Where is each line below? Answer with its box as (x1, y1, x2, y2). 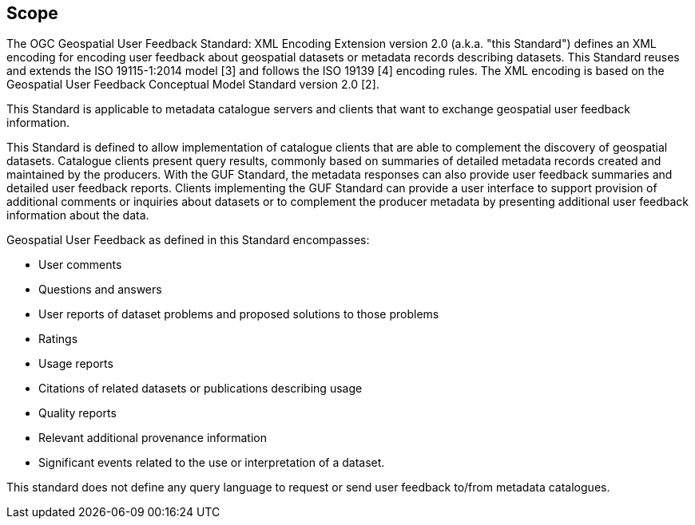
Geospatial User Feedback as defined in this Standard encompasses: (6, 233, 370, 247)
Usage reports (38, 357, 113, 371)
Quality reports (38, 406, 117, 420)
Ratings (38, 332, 78, 346)
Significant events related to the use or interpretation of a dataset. (38, 456, 385, 470)
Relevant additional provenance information (38, 431, 267, 445)
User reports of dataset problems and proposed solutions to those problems (38, 307, 439, 322)
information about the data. (6, 208, 149, 223)
